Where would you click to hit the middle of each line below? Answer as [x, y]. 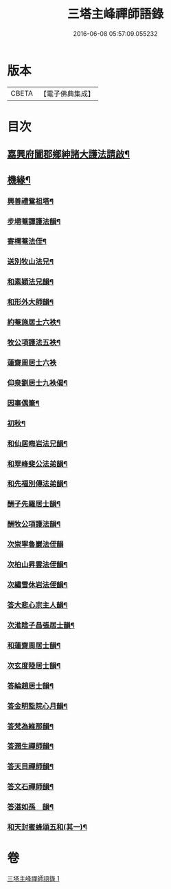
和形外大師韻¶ [30, 302]
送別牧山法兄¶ [30, 262]
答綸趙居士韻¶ [30, 686]
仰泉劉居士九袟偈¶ [37, 383]
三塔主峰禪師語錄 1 [33, 879]
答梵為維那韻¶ [30, 726]
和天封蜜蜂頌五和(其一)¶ [47, 827]
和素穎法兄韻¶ [30, 282]
